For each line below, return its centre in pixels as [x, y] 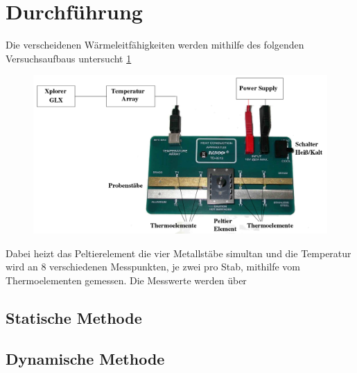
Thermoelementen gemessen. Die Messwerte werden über [126, 280]
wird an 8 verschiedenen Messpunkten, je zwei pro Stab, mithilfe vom [153, 267]
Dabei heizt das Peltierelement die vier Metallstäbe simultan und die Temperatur [178, 253]
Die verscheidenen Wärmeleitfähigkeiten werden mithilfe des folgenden [155, 45]
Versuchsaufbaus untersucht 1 [69, 58]
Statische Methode [74, 318]
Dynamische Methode [85, 358]
